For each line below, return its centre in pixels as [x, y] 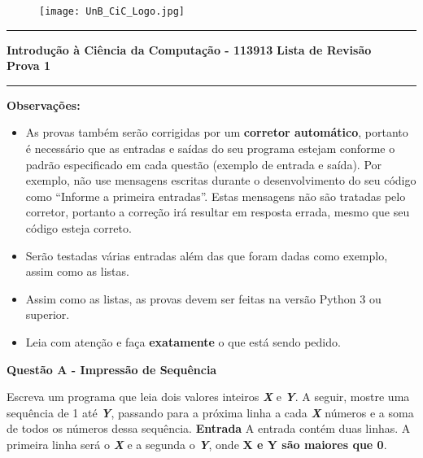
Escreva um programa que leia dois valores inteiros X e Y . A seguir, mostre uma [208, 397]
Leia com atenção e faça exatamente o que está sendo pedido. [183, 341]
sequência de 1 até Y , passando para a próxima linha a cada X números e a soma [210, 412]
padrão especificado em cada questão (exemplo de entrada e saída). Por [204, 164]
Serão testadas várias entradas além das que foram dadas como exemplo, [207, 255]
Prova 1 [29, 65]
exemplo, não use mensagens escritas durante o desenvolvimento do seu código [221, 180]
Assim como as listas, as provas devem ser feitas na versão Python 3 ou [203, 298]
